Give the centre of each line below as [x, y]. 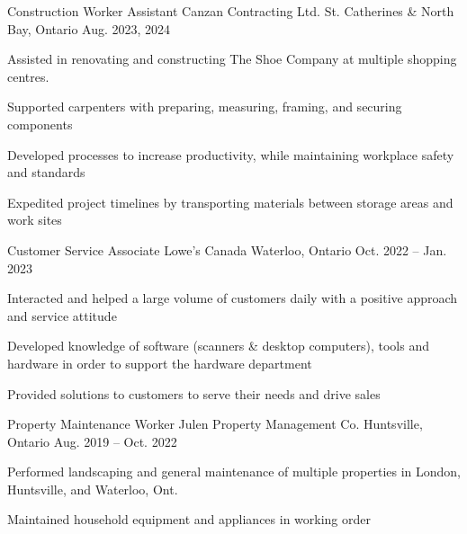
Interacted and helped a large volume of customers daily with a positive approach [233, 298]
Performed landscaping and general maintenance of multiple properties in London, [234, 472]
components [40, 124]
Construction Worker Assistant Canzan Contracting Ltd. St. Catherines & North [231, 11]
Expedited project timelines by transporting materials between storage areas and [230, 202]
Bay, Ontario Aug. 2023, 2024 [89, 28]
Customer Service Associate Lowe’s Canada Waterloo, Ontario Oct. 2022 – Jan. [227, 249]
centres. [28, 76]
